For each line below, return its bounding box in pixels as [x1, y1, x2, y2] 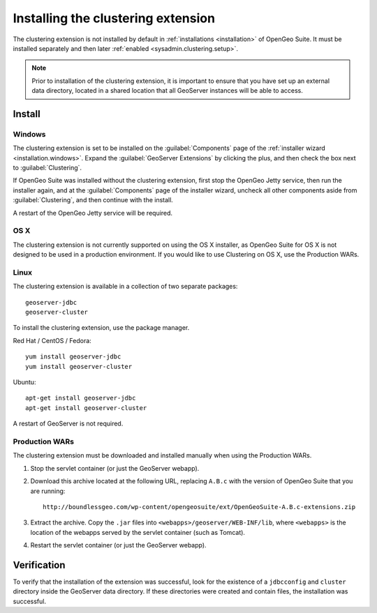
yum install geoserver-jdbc [25, 353, 121, 361]
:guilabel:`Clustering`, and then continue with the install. [13, 196, 174, 204]
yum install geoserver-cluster [25, 363, 133, 370]
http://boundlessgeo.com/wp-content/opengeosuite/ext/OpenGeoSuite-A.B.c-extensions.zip [43, 503, 356, 510]
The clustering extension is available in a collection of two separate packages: [13, 282, 238, 291]
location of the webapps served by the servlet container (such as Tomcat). [30, 528, 246, 536]
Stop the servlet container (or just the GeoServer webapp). [30, 464, 200, 472]
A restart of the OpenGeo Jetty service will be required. [13, 209, 173, 217]
